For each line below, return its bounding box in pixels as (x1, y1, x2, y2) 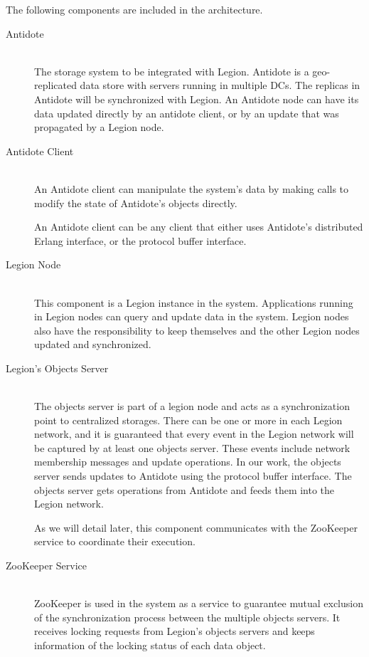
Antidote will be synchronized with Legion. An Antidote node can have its (34, 91, 359, 106)
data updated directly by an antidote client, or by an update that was (34, 105, 339, 120)
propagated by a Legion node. (34, 120, 164, 135)
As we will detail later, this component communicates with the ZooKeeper (34, 520, 358, 535)
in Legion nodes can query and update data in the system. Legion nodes (34, 309, 349, 324)
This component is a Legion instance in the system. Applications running (34, 295, 353, 310)
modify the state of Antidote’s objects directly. (34, 195, 237, 210)
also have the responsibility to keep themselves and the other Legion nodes (34, 322, 360, 337)
